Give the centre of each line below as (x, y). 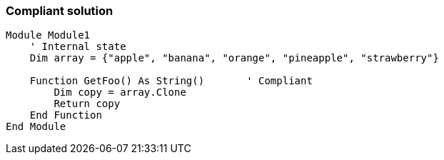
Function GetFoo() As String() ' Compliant (171, 81)
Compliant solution (60, 11)
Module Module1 (48, 35)
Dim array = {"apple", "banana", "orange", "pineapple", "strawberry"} (234, 58)
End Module (36, 127)
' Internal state (78, 47)
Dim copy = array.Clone (120, 92)
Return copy (87, 104)
